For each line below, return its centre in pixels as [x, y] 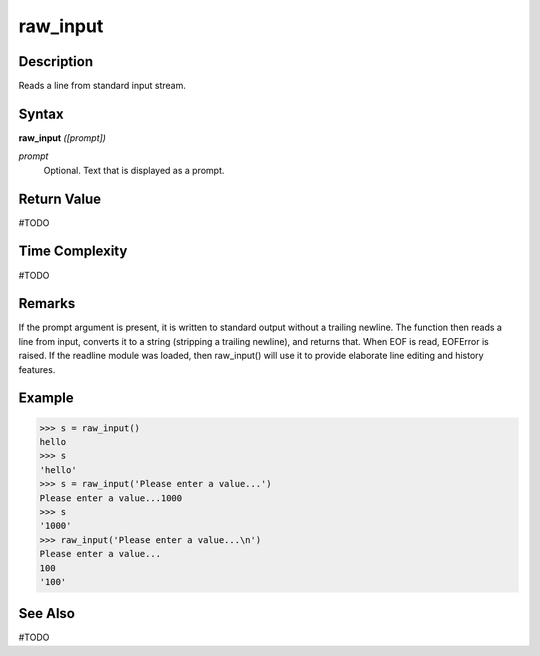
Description [56, 61]
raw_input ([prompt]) [62, 137]
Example [46, 398]
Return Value [60, 198]
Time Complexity [73, 251]
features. [37, 369]
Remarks [47, 303]
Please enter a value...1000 [111, 498]
